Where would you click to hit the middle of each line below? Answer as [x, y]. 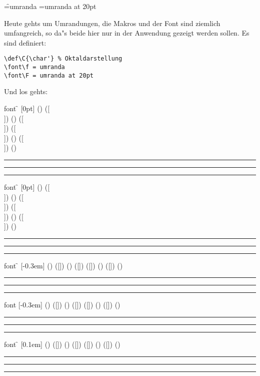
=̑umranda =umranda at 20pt [50, 6]
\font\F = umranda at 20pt [49, 75]
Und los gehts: [26, 91]
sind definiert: [25, 42]
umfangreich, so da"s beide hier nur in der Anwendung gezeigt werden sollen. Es [127, 33]
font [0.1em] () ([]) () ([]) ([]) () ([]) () [62, 344]
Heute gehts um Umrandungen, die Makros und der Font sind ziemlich [112, 23]
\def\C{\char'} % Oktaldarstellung [63, 59]
